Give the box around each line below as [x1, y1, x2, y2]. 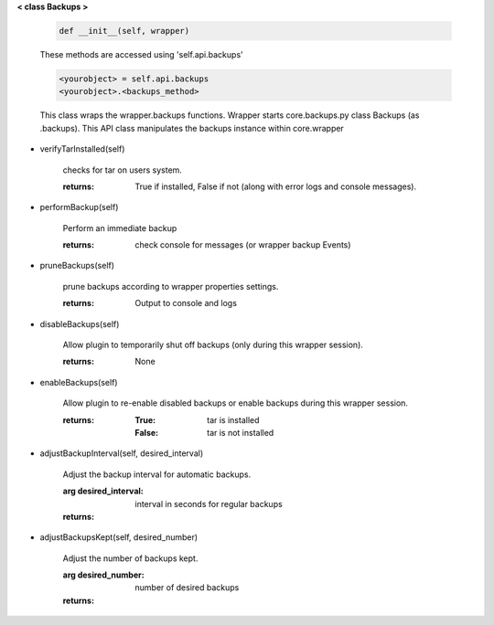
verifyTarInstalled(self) [39, 143, 125, 154]
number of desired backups [134, 582, 240, 593]
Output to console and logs [134, 298, 238, 309]
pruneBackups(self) [39, 260, 114, 271]
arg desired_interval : [62, 485, 144, 497]
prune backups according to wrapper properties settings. [62, 281, 279, 291]
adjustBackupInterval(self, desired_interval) [39, 448, 204, 459]
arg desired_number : [62, 569, 145, 580]
